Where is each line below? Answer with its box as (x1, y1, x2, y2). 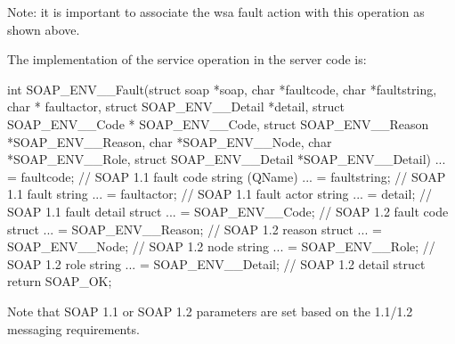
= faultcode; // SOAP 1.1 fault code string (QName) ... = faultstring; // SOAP (7, 167, 446, 185)
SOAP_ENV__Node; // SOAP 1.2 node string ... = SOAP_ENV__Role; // (7, 237, 435, 256)
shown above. (7, 20, 80, 38)
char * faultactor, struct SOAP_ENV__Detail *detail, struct (7, 97, 345, 116)
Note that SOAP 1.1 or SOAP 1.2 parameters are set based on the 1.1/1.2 (7, 301, 413, 320)
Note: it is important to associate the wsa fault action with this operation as (7, 3, 425, 20)
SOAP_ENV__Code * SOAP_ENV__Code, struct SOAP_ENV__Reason (7, 114, 429, 133)
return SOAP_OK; (7, 272, 112, 291)
